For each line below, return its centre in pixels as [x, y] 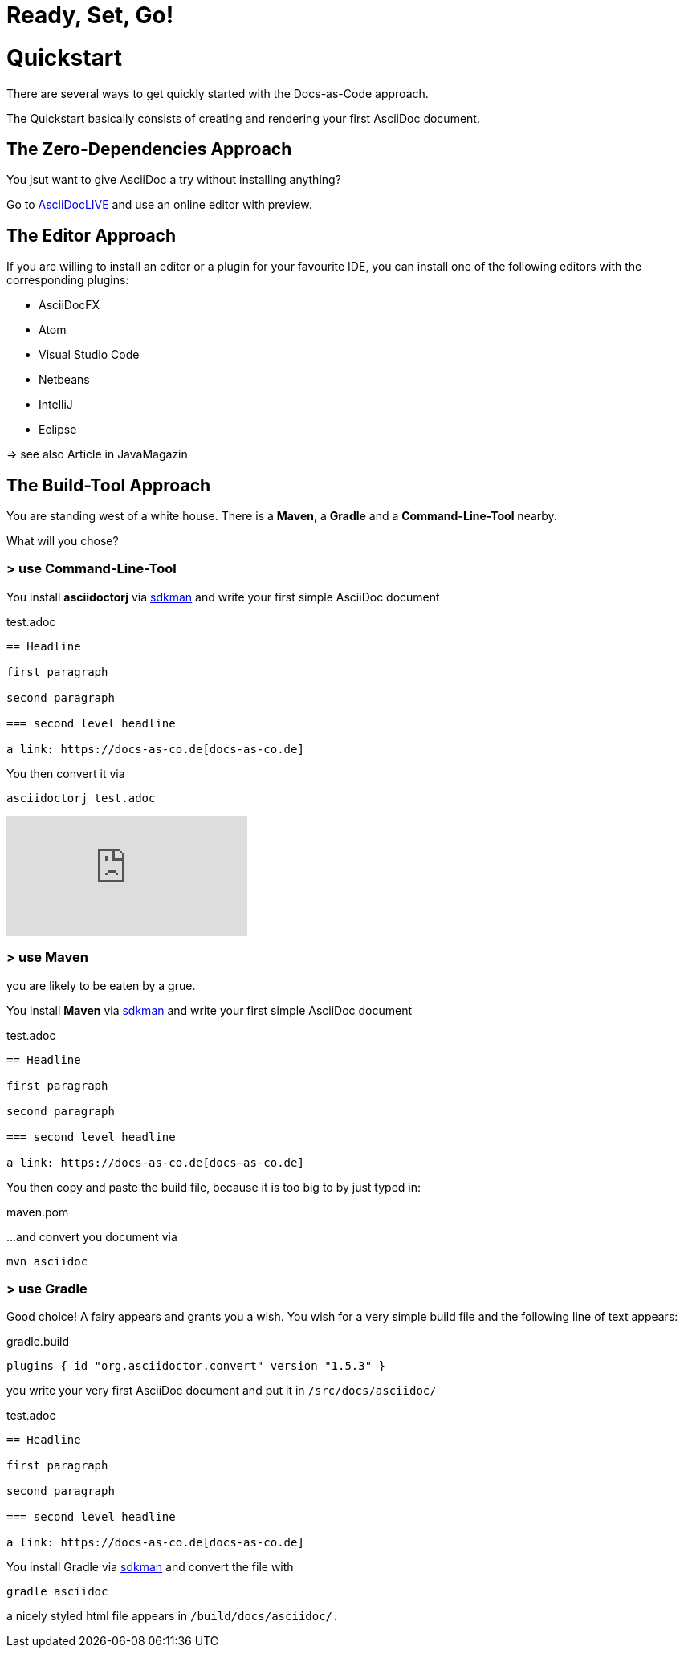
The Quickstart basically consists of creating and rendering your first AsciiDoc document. [243, 118]
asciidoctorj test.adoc [81, 798]
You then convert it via [66, 773]
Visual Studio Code [89, 355]
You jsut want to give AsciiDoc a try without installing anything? [174, 180]
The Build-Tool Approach [109, 485]
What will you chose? [63, 541]
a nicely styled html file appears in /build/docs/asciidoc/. [173, 1616]
